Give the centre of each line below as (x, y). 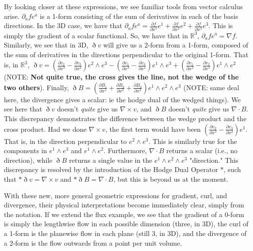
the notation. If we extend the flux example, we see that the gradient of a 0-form (124, 214)
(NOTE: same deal (211, 87)
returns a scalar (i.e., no (202, 150)
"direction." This (214, 160)
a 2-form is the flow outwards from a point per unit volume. (93, 243)
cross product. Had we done (45, 129)
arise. (12, 16)
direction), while (28, 160)
